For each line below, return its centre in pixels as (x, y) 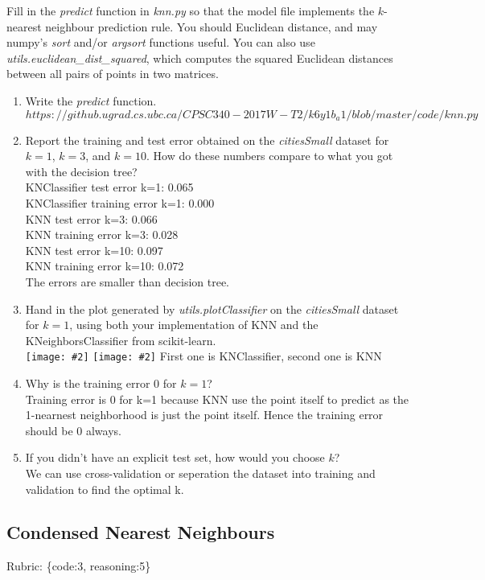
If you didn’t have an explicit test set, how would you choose (175, 457)
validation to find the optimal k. (105, 489)
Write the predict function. (91, 100)
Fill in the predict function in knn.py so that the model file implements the (191, 10)
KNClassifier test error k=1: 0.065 (109, 187)
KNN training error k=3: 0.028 (102, 234)
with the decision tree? (81, 171)
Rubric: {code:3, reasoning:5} (79, 566)
